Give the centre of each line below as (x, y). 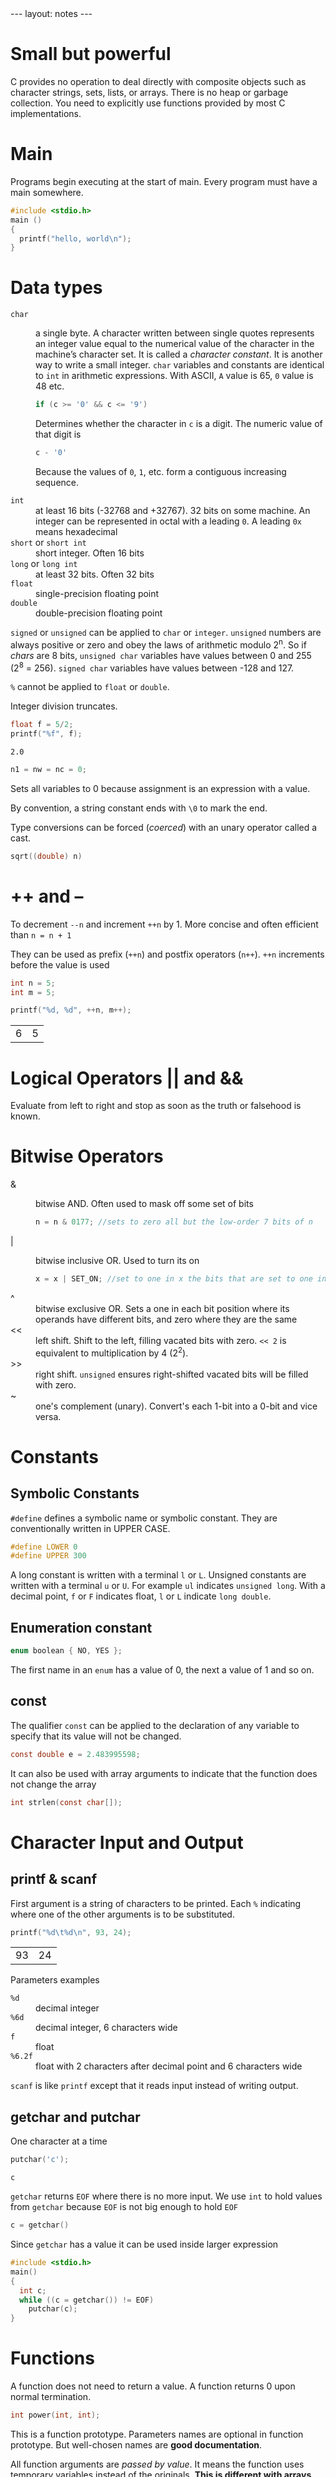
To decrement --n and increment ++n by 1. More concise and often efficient (164, 924)
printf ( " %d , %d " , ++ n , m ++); (71, 1010)
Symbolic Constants (75, 1493)
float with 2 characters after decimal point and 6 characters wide (169, 2066)
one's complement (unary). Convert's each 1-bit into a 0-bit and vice (176, 1406)
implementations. (46, 113)
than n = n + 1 (41, 934)
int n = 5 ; (33, 983)
